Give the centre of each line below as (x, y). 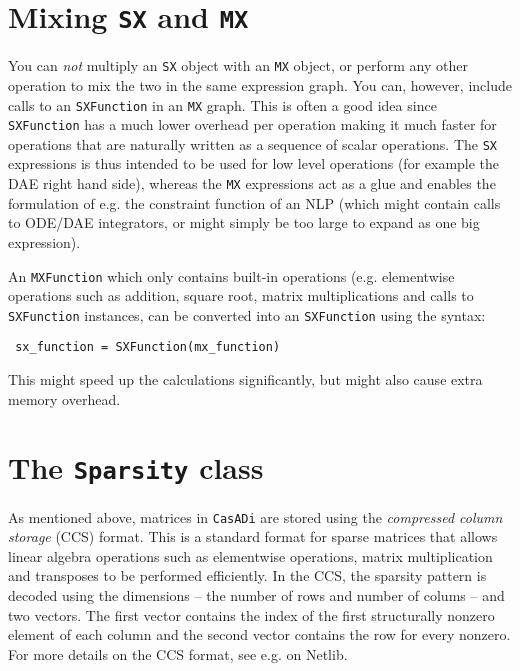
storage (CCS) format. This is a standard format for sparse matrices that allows (253, 536)
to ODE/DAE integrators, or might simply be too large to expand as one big (244, 222)
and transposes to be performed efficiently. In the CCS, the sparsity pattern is (247, 575)
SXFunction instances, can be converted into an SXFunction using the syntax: (247, 314)
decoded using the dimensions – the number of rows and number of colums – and (256, 594)
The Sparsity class (136, 467)
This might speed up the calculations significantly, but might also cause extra (245, 379)
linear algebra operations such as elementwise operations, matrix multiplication (250, 555)
